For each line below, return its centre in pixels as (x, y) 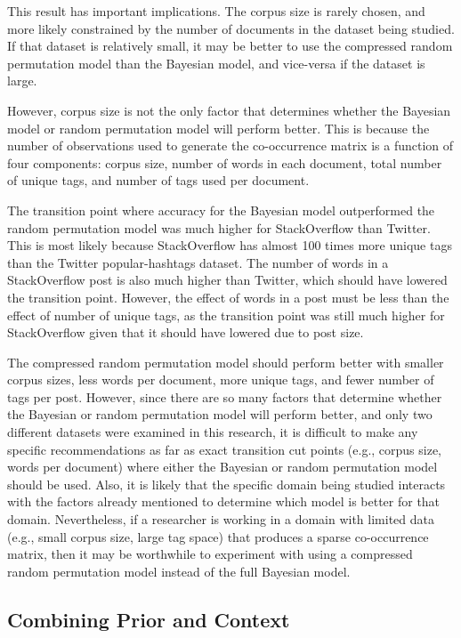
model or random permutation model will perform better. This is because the (218, 128)
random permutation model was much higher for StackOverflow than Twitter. (219, 227)
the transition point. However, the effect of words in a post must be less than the (228, 297)
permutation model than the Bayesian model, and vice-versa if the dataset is (216, 63)
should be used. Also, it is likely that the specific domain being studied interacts (226, 484)
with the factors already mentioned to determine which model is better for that (224, 501)
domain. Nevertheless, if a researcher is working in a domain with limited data (221, 519)
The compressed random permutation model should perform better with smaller (226, 362)
